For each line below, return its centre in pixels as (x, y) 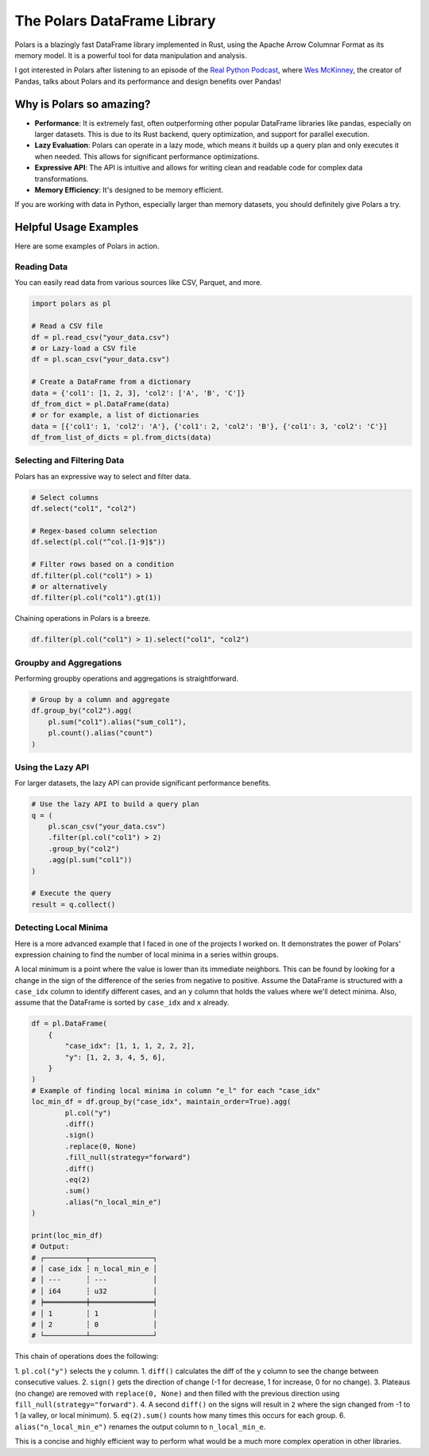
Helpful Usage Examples (77, 227)
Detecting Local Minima (62, 927)
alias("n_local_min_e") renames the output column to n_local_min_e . (140, 1427)
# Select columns (65, 497)
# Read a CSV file (67, 326)
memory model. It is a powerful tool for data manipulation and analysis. (131, 55)
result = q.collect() (73, 904)
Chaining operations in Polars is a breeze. (83, 619)
